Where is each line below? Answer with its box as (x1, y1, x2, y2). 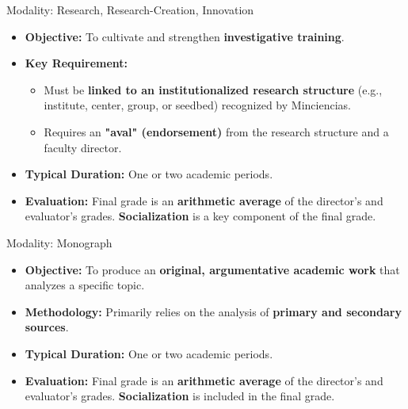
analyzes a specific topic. (25, 277, 145, 293)
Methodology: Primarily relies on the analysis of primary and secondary (25, 303, 402, 319)
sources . (25, 319, 69, 335)
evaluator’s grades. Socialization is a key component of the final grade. (25, 208, 376, 224)
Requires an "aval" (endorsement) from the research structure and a (44, 123, 389, 140)
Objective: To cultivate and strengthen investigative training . (25, 28, 345, 44)
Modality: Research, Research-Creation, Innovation (6, 2, 254, 17)
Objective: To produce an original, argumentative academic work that (25, 261, 400, 277)
